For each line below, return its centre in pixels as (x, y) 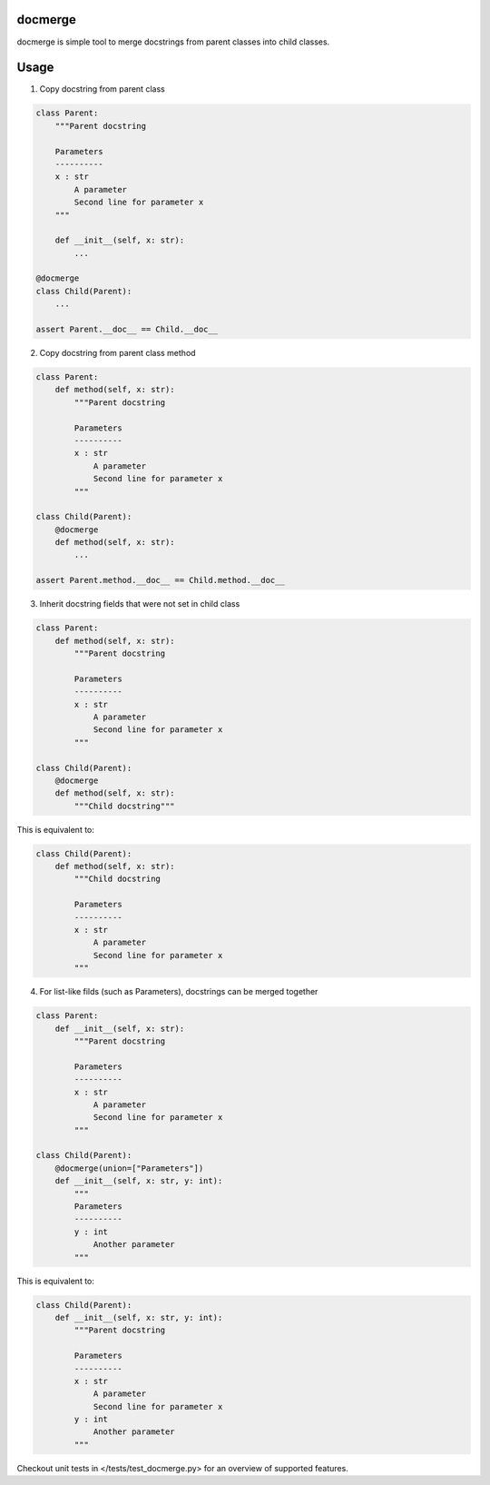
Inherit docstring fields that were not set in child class (140, 604)
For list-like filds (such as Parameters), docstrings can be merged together (179, 992)
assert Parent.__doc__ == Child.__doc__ (127, 330)
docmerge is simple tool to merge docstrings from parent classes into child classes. (173, 42)
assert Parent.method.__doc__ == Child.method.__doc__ (160, 580)
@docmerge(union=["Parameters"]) (129, 1168)
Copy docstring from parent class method (118, 353)
